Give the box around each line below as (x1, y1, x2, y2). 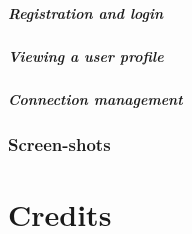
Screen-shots (8, 131, 111, 156)
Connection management (8, 88, 183, 109)
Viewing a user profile (8, 45, 164, 66)
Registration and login (8, 2, 164, 23)
